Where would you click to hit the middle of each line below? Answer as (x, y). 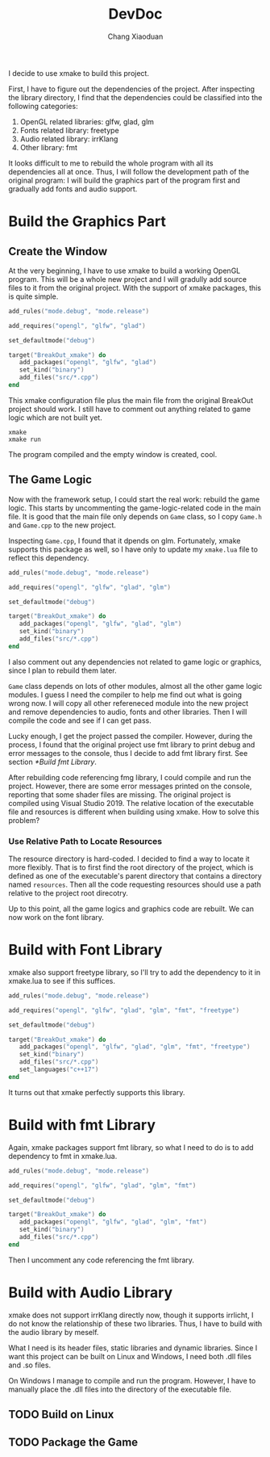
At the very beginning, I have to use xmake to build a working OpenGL (125, 271)
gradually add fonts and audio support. (73, 189)
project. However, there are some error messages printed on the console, (130, 786)
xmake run (25, 439)
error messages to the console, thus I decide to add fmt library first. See (128, 753)
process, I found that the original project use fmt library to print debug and (132, 745)
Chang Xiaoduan (135, 36)
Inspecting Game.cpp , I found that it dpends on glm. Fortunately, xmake (125, 540)
